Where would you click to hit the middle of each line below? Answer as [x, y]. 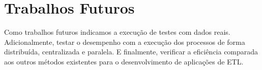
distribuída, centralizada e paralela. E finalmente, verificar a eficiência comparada [131, 52]
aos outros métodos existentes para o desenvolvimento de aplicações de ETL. [124, 61]
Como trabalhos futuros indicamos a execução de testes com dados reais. [117, 32]
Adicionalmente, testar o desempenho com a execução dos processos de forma [125, 42]
